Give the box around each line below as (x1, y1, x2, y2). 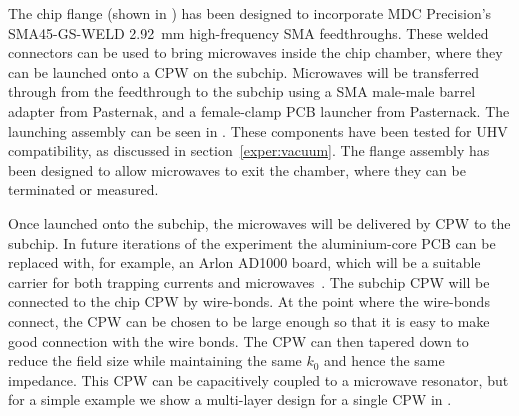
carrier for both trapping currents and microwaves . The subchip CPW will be (8, 271, 490, 292)
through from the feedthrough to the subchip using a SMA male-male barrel (8, 81, 476, 102)
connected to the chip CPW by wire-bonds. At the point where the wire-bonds (8, 291, 490, 312)
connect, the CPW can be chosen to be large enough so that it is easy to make (8, 310, 490, 331)
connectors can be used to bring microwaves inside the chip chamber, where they (8, 42, 503, 63)
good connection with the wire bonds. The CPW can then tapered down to (8, 330, 469, 351)
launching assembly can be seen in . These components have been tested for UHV (8, 120, 508, 141)
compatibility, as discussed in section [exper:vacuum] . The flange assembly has (8, 140, 490, 161)
